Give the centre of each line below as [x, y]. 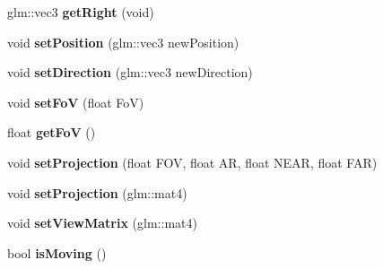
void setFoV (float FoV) [76, 102]
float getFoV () [52, 132]
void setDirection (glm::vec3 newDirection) [130, 72]
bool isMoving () [57, 252]
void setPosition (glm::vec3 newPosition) [123, 42]
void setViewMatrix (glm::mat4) [102, 223]
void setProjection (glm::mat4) [97, 192]
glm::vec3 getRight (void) [81, 12]
